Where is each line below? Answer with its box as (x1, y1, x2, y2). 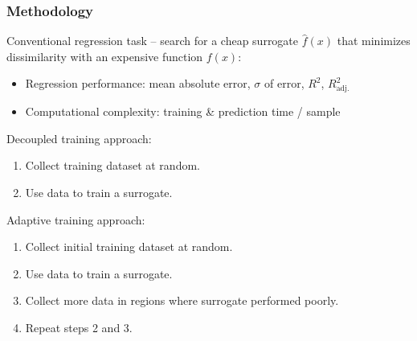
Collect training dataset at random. (25, 157, 200, 174)
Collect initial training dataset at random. (25, 238, 233, 255)
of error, (264, 75, 305, 92)
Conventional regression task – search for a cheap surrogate (6, 32, 299, 49)
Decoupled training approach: (6, 129, 152, 146)
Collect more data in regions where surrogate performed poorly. (25, 292, 339, 309)
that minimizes (337, 32, 411, 49)
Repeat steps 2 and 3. (25, 318, 133, 335)
